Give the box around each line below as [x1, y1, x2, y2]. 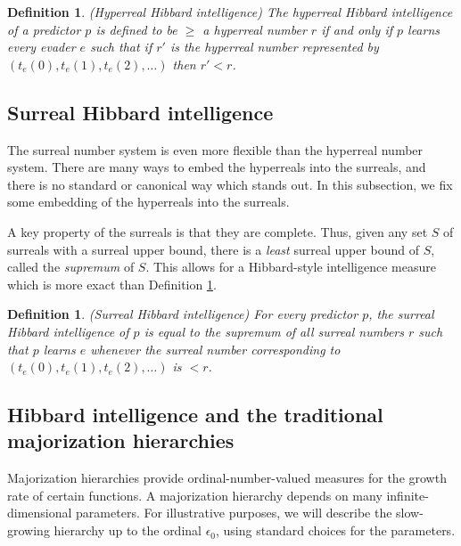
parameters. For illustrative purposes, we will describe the [76, 503, 392, 522]
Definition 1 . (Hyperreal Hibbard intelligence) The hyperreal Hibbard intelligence [7, 3, 453, 20]
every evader [7, 37, 76, 56]
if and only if [321, 20, 392, 38]
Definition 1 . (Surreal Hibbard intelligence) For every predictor [7, 305, 358, 323]
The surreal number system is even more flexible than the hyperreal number [7, 140, 424, 159]
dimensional [7, 503, 72, 522]
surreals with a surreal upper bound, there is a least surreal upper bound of [7, 240, 420, 258]
